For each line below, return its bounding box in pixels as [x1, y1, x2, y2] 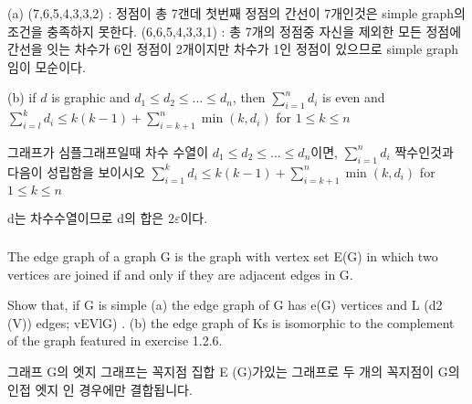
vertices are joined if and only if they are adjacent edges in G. [7, 264, 353, 283]
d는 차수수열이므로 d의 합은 [7, 207, 164, 227]
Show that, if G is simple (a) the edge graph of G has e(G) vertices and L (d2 [7, 295, 443, 314]
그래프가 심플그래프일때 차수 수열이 [7, 142, 209, 161]
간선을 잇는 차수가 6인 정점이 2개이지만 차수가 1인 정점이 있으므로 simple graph [7, 39, 459, 58]
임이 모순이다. [7, 57, 86, 76]
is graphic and [51, 88, 131, 107]
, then [232, 88, 266, 107]
